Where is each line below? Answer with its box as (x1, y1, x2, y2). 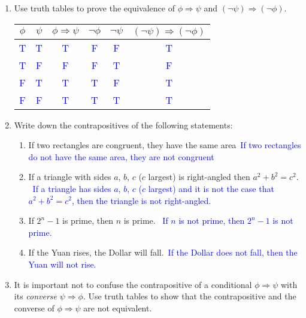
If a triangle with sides (28, 170, 111, 183)
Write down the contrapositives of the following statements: (14, 118, 233, 131)
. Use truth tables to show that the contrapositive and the (83, 290, 296, 302)
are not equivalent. (83, 301, 152, 314)
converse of (14, 301, 54, 314)
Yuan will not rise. (28, 257, 96, 270)
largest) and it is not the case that (148, 182, 274, 194)
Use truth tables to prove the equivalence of (14, 2, 175, 14)
